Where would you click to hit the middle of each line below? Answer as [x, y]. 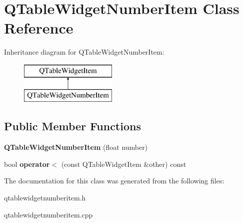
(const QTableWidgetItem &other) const [124, 164]
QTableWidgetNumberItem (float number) [76, 147]
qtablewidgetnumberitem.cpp [48, 214]
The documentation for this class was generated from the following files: [114, 181]
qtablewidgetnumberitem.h [45, 198]
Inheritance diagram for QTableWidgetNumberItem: [84, 52]
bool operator [27, 164]
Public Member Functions [72, 126]
